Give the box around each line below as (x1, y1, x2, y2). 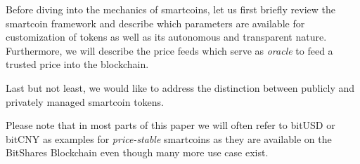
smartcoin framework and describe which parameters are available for (6, 15, 305, 30)
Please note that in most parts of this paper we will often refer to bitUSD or (6, 118, 335, 132)
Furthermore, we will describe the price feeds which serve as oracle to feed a (6, 43, 333, 57)
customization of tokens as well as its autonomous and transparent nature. (6, 29, 327, 44)
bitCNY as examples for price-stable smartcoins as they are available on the (6, 131, 332, 146)
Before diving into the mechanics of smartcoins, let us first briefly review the (6, 2, 335, 16)
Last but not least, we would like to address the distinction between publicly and (6, 80, 355, 95)
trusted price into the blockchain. (6, 57, 149, 71)
